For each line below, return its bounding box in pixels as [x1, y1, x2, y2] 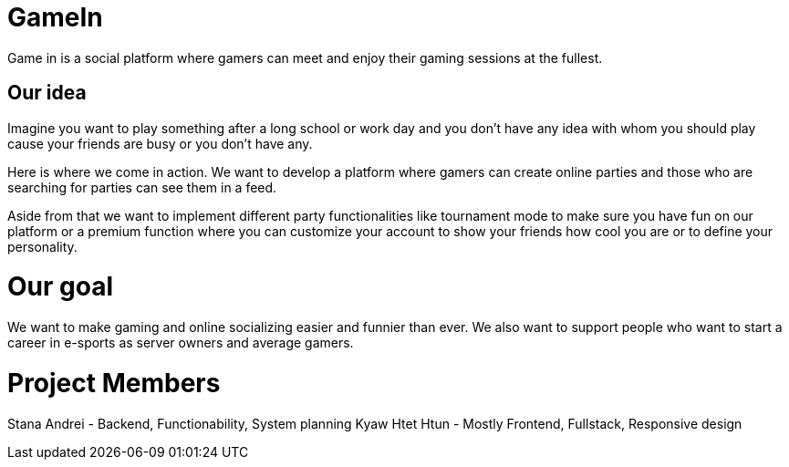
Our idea [7, 81, 87, 105]
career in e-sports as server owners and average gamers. [7, 335, 354, 351]
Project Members [7, 367, 221, 399]
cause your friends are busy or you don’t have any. [7, 135, 313, 151]
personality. [7, 238, 78, 254]
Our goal [7, 271, 114, 303]
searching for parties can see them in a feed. [7, 179, 277, 195]
